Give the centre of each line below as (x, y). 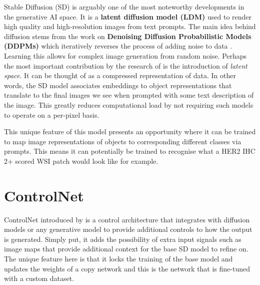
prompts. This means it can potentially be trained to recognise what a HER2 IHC (130, 151)
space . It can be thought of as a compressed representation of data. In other (120, 75)
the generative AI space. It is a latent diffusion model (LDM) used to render (128, 16)
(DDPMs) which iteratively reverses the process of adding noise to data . (118, 46)
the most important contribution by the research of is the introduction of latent (126, 65)
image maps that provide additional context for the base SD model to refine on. (126, 249)
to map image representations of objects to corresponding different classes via (123, 141)
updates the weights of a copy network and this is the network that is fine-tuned (127, 268)
